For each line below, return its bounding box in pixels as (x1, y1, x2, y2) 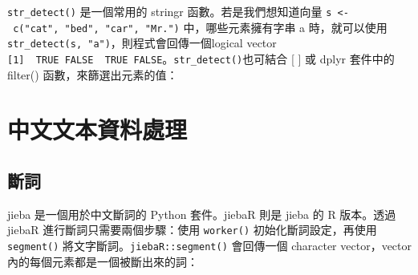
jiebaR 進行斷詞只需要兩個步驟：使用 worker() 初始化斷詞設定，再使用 (7, 221, 377, 238)
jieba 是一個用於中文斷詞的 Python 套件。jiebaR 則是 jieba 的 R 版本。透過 (7, 205, 396, 222)
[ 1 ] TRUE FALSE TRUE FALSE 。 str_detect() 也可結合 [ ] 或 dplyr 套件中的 (7, 50, 395, 67)
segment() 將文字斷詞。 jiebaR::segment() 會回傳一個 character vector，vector (7, 237, 412, 254)
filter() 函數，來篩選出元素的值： (7, 66, 178, 83)
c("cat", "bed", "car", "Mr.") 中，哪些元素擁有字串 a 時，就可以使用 (13, 18, 388, 35)
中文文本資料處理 (7, 113, 188, 146)
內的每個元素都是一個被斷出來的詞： (7, 253, 198, 269)
